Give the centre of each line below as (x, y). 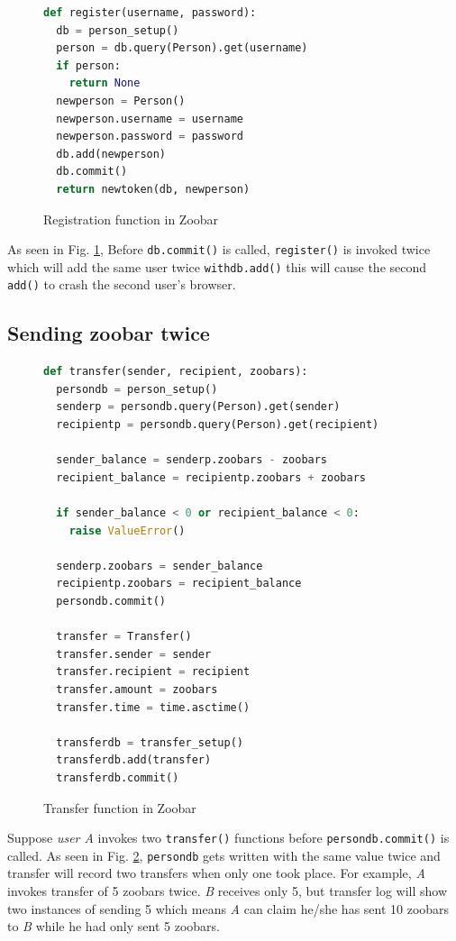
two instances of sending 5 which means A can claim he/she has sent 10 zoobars (228, 908)
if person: (88, 65)
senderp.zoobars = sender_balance (160, 566)
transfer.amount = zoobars (137, 689)
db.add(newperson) (111, 154)
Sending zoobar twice (109, 333)
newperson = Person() (121, 100)
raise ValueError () (127, 530)
